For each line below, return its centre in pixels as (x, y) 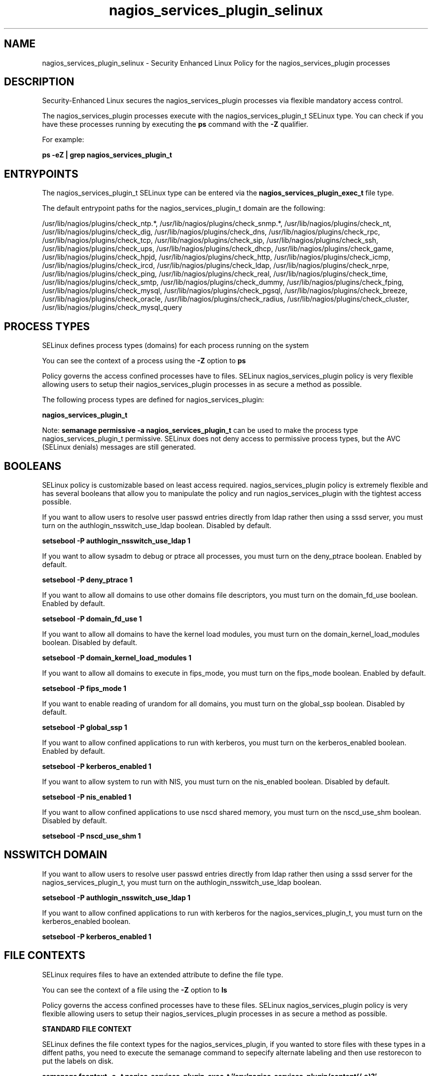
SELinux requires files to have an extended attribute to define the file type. (163, 974)
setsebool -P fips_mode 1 (84, 688)
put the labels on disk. (78, 1061)
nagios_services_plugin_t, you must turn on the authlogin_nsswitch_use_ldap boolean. (182, 882)
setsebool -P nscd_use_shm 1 (91, 836)
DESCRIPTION (39, 82)
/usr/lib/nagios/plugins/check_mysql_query (112, 307)
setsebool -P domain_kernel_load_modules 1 (117, 657)
